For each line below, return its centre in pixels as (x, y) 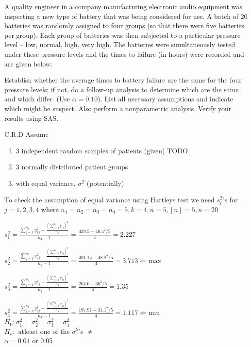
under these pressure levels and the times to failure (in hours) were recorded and (124, 54)
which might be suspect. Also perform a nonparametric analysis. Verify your (118, 108)
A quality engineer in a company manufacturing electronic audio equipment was (123, 6)
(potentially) (105, 183)
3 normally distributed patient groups (72, 167)
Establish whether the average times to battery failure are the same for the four (123, 80)
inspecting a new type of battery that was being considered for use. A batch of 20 (126, 16)
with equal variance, (46, 183)
